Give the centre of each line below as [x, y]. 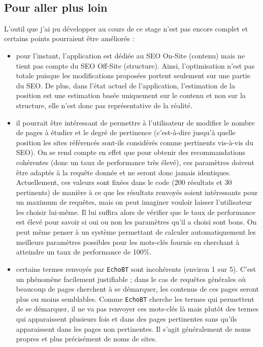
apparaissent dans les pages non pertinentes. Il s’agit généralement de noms [134, 328]
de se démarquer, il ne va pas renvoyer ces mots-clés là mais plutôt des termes [137, 309]
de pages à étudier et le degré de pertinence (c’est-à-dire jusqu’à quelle [126, 132]
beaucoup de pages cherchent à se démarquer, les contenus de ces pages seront [137, 289]
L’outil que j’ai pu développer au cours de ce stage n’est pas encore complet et [126, 28]
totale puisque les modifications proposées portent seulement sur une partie [133, 75]
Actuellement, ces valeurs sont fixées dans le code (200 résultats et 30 [124, 182]
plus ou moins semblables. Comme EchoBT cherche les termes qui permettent [135, 298]
